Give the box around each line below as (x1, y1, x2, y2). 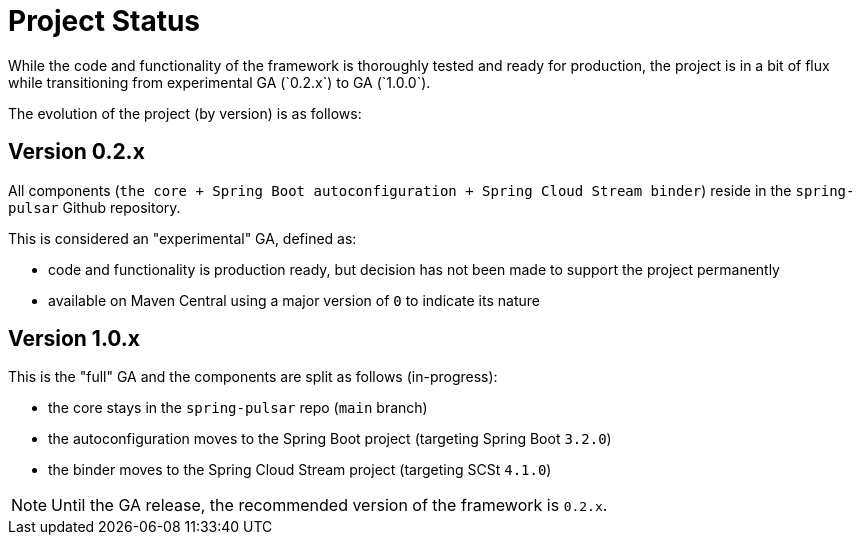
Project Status (8, 4, 201, 38)
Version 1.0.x (8, 326, 141, 352)
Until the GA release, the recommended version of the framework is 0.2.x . (51, 495, 608, 516)
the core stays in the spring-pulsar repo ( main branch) (48, 399, 428, 417)
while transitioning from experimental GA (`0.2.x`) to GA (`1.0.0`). (8, 73, 431, 91)
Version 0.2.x (8, 139, 145, 165)
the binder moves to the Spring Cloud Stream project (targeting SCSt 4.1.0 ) (48, 461, 552, 479)
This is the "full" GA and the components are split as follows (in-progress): (8, 368, 498, 386)
